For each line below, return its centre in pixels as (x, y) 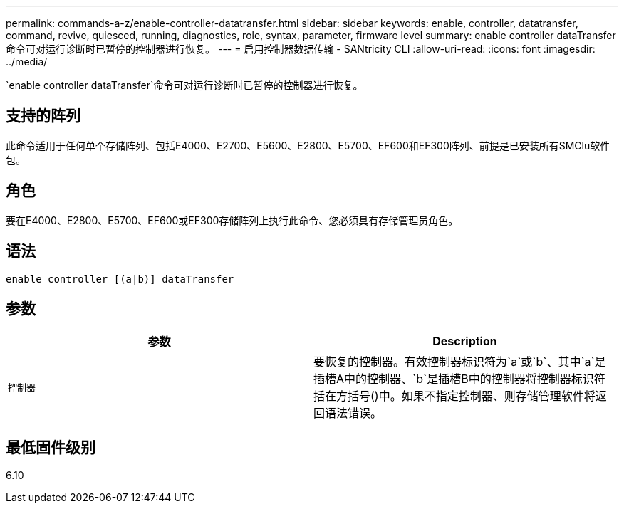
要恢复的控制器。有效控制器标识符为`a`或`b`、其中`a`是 (460, 362)
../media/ (27, 62)
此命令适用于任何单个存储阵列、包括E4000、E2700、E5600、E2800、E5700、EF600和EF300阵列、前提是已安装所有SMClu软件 (308, 145)
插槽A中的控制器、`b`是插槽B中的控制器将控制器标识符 (459, 379)
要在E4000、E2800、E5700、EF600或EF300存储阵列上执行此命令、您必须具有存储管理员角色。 (232, 220)
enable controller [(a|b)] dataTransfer (120, 279)
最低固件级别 (51, 447)
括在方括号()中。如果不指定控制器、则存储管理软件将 (454, 396)
